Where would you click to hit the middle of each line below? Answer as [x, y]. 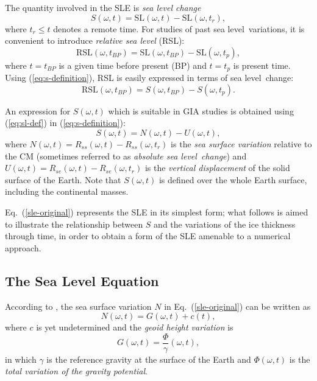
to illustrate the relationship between [74, 224]
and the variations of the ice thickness [225, 224]
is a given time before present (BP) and [133, 65]
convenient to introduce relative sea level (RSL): [95, 40]
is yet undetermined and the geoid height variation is [135, 327]
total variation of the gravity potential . [76, 371]
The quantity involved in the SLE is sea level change [103, 7]
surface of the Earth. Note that [63, 179]
